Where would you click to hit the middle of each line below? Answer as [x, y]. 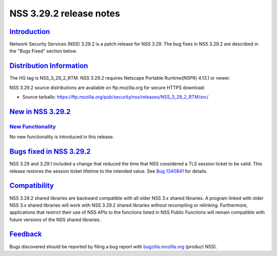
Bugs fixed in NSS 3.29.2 [50, 152]
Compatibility [32, 186]
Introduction [30, 32]
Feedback [26, 234]
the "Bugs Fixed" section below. [43, 51]
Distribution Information [49, 66]
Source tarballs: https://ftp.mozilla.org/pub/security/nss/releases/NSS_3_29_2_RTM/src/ [115, 97]
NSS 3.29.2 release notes [65, 13]
